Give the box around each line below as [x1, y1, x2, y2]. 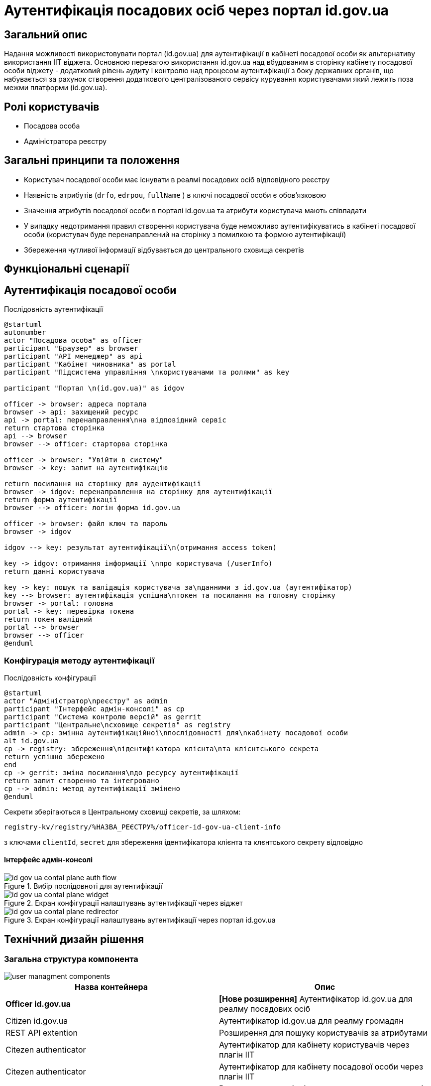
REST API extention [5, 1028, 78, 1038]
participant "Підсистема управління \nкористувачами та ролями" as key [4, 368, 290, 377]
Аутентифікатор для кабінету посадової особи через [219, 1062, 424, 1072]
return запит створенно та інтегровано [4, 776, 159, 785]
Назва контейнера [75, 982, 148, 992]
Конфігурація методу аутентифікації [4, 655, 155, 666]
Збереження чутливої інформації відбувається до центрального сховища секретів [24, 245, 304, 254]
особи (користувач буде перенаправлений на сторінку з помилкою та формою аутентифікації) [24, 230, 346, 239]
